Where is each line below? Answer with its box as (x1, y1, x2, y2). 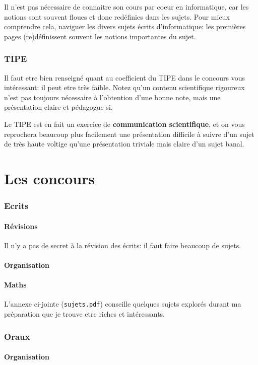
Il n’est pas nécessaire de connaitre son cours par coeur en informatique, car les (4, 2, 249, 12)
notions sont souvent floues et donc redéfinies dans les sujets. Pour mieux (4, 11, 230, 22)
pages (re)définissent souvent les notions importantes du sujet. (4, 31, 196, 41)
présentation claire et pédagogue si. (4, 102, 113, 112)
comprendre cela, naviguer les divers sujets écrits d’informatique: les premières (4, 21, 246, 32)
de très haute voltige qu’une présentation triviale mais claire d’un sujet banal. (4, 138, 244, 149)
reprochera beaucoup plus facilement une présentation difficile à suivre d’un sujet (4, 128, 254, 139)
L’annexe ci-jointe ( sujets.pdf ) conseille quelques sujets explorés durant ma (4, 299, 241, 309)
